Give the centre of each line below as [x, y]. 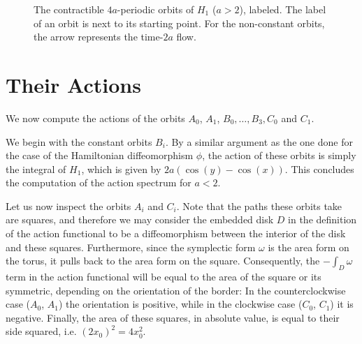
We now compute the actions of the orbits [95, 118]
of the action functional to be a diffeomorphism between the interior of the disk [176, 233]
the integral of [36, 169]
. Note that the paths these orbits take [259, 205]
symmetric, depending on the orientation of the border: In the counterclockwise [176, 290]
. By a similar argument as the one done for [259, 141]
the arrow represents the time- [99, 37]
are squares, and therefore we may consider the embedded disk [140, 219]
